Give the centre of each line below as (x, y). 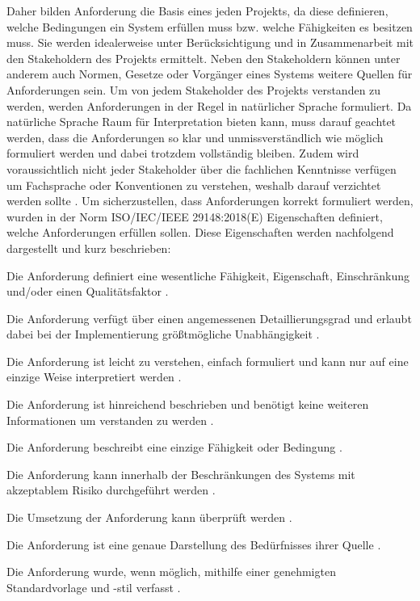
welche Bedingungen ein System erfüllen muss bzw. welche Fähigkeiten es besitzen (210, 26)
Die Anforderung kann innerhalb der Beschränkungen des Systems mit (181, 474)
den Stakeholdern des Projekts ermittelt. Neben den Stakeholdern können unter (204, 58)
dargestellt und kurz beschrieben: (89, 248)
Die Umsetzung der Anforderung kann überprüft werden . (149, 517)
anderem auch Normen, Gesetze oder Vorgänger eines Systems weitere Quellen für (210, 74)
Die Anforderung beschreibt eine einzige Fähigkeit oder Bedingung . (174, 447)
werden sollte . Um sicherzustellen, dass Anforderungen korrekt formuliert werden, (210, 201)
